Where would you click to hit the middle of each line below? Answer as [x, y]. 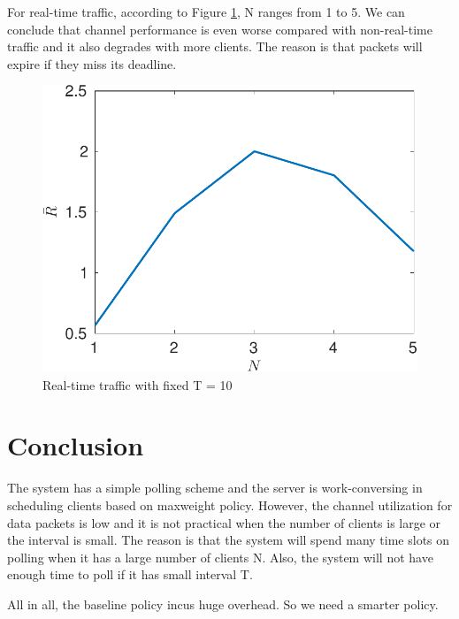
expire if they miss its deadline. [92, 63]
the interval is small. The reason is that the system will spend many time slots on [229, 540]
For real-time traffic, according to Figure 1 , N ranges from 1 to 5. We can [206, 11]
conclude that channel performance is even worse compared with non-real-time [220, 29]
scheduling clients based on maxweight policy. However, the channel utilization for [230, 504]
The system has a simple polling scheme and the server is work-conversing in [215, 488]
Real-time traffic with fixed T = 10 [138, 384]
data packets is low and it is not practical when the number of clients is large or [224, 522]
